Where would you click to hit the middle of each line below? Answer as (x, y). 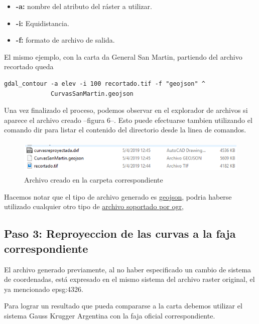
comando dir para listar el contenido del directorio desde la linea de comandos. (125, 130)
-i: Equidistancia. (42, 23)
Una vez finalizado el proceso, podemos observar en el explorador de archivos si (126, 110)
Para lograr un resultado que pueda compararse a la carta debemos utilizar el (123, 306)
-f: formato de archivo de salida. (65, 40)
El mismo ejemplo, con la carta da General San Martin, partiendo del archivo (123, 56)
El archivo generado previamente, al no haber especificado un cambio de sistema (128, 269)
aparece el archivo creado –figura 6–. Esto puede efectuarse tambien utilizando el (128, 120)
